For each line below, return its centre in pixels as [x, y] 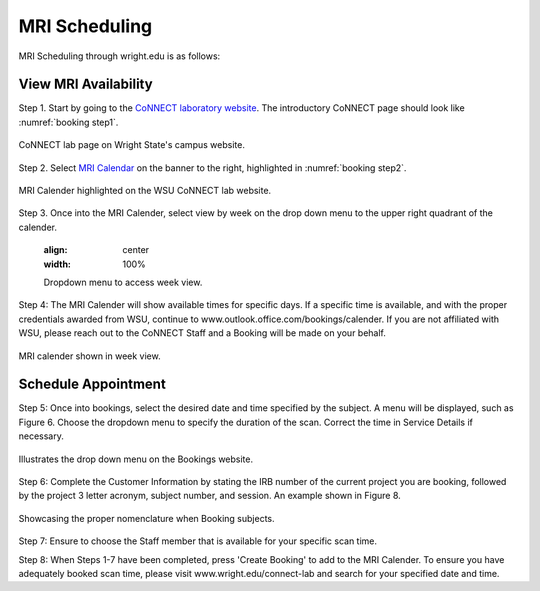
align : [55, 250]
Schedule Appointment [92, 384]
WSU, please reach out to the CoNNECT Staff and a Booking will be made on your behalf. [202, 333]
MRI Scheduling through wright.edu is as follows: [119, 56]
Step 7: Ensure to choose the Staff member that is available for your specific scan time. [198, 541]
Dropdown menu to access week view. [123, 282]
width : [57, 264]
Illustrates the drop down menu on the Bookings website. [136, 459]
